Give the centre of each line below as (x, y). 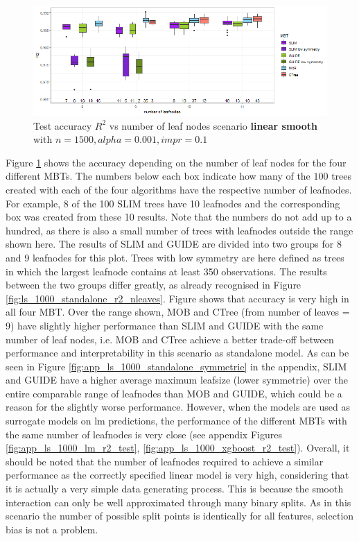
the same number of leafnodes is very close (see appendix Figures (144, 434)
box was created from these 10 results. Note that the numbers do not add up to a (179, 217)
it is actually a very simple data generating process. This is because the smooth (175, 489)
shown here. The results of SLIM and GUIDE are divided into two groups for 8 (174, 244)
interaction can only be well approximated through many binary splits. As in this (178, 502)
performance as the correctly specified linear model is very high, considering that (177, 475)
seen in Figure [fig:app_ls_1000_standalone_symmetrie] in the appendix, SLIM (176, 366)
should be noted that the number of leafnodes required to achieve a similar (165, 461)
